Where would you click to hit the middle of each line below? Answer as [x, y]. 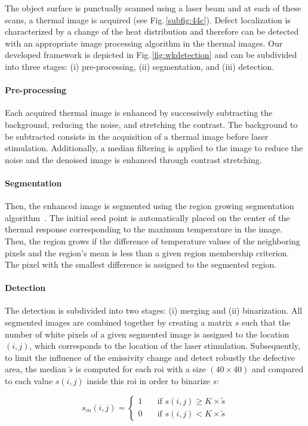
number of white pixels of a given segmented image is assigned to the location [147, 334]
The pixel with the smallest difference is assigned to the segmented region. [141, 264]
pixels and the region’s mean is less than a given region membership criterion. [147, 252]
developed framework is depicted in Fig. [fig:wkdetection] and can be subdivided [151, 55]
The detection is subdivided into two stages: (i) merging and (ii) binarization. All [154, 310]
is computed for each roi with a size [141, 369]
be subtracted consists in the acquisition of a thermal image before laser [137, 136]
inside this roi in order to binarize [148, 381]
